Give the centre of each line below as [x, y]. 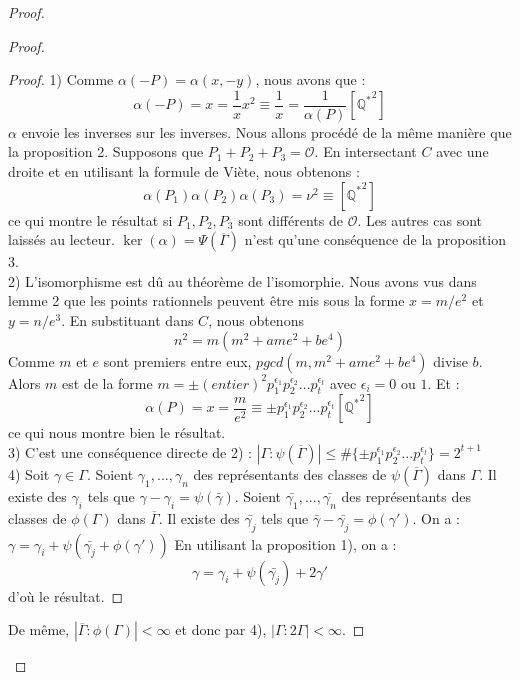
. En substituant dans [127, 320]
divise [450, 360]
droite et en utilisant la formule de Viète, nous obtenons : [184, 171]
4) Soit [29, 473]
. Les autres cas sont [419, 219]
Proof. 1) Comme [61, 79]
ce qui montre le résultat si [90, 219]
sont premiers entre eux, [177, 360]
